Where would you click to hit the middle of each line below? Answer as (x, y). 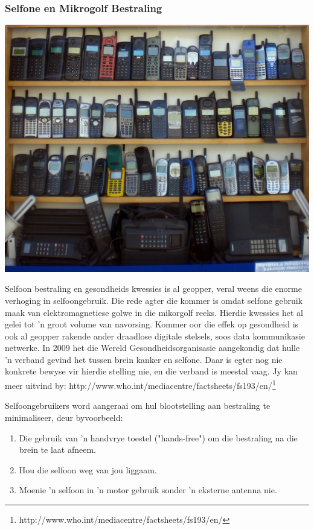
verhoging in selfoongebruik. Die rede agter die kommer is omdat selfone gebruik (154, 300)
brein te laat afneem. (58, 450)
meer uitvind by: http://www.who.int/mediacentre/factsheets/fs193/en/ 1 (140, 384)
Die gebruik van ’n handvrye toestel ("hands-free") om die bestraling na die (158, 437)
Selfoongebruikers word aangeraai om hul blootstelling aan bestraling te (138, 405)
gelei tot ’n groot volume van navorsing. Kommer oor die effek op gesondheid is (152, 324)
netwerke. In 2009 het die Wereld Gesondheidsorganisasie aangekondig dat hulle (152, 348)
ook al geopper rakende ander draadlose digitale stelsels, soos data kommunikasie (155, 336)
